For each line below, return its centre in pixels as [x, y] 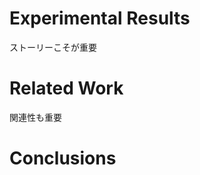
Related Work [66, 88]
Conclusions [63, 158]
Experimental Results [100, 18]
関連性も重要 [35, 117]
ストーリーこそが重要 [53, 47]
